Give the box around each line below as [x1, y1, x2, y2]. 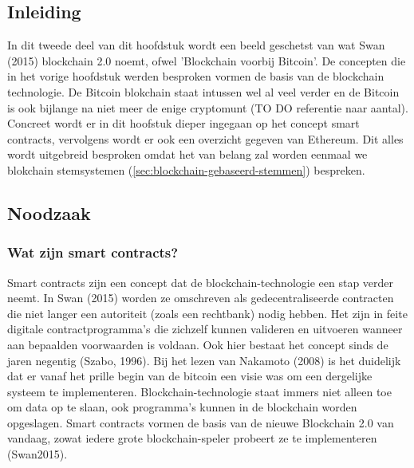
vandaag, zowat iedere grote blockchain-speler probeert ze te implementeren [7, 430, 377, 446]
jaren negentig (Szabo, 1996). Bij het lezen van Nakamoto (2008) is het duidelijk [7, 352, 401, 368]
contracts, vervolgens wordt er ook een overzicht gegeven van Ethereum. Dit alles [7, 130, 404, 147]
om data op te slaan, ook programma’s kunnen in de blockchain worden [7, 399, 357, 415]
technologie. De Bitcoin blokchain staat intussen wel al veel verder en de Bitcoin [7, 83, 400, 100]
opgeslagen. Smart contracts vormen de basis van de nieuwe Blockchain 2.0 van [7, 414, 394, 431]
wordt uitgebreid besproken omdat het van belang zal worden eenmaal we [7, 146, 368, 163]
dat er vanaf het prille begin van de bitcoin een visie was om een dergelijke [7, 368, 373, 384]
